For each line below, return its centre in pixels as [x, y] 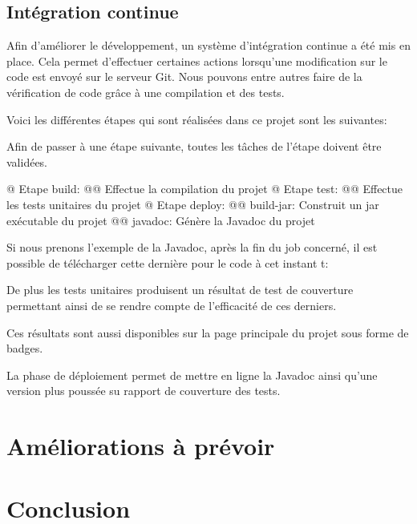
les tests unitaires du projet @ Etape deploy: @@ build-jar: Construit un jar [193, 204]
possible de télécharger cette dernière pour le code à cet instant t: [168, 262]
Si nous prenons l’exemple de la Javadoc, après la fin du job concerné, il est [192, 247]
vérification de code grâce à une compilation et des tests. [146, 92]
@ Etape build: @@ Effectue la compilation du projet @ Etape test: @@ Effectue [205, 189]
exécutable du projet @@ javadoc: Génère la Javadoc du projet [161, 220]
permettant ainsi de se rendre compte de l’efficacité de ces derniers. [172, 305]
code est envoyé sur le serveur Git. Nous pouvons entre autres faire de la [184, 77]
